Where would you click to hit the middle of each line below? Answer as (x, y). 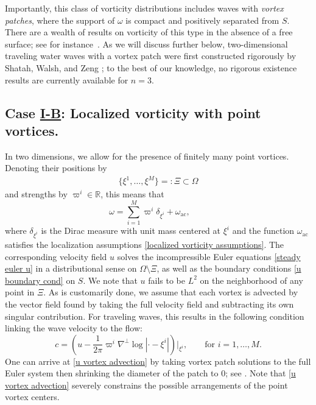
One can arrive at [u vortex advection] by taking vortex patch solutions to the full (158, 361)
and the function (263, 231)
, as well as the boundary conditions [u (229, 268)
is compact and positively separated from (202, 20)
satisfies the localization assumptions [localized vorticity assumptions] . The (145, 244)
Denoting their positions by (56, 168)
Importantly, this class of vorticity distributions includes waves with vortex (144, 8)
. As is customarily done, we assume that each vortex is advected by (171, 292)
